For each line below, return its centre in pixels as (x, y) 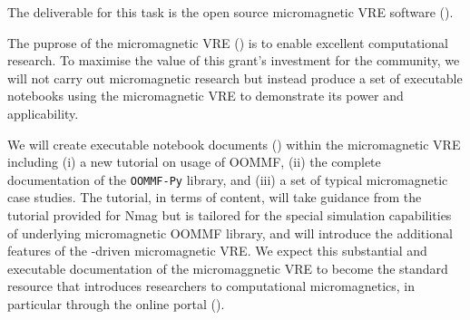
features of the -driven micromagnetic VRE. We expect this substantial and (217, 251)
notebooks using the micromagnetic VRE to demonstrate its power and (206, 96)
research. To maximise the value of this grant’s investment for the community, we (234, 60)
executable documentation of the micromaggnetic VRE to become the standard (228, 268)
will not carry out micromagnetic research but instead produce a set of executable (235, 78)
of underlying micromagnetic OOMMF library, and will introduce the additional (230, 233)
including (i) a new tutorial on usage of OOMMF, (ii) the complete (194, 162)
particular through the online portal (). (116, 303)
